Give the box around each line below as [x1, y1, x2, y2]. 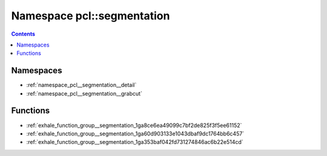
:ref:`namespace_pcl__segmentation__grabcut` [26, 89, 142, 97]
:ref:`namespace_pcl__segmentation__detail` [26, 82, 137, 89]
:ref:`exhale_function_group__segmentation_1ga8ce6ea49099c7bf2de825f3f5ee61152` [26, 122, 242, 129]
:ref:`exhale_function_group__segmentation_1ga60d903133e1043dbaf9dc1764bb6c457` [26, 130, 245, 137]
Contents [11, 30, 36, 37]
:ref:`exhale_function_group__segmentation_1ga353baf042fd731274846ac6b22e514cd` [26, 138, 243, 146]
